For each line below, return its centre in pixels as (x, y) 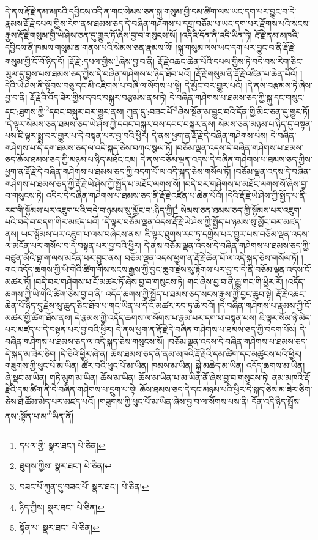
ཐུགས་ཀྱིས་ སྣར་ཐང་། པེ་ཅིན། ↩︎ (65, 466)
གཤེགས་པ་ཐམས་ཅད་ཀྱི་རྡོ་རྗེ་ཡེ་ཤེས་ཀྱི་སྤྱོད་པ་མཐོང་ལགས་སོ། (93, 183)
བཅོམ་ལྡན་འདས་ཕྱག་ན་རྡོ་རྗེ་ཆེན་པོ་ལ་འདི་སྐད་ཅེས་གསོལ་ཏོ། (212, 257)
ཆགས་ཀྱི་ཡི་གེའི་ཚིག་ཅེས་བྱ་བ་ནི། (54, 293)
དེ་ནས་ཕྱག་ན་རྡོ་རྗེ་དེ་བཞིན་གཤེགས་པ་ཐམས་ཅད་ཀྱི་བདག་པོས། (206, 329)
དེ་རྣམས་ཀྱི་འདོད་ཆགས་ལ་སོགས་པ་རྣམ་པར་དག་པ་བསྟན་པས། (166, 317)
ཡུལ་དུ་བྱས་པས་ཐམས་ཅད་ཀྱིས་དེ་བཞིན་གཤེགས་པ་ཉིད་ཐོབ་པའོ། (98, 73)
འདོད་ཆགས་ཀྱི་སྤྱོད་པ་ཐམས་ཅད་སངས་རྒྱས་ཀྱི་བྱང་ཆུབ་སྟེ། (189, 293)
